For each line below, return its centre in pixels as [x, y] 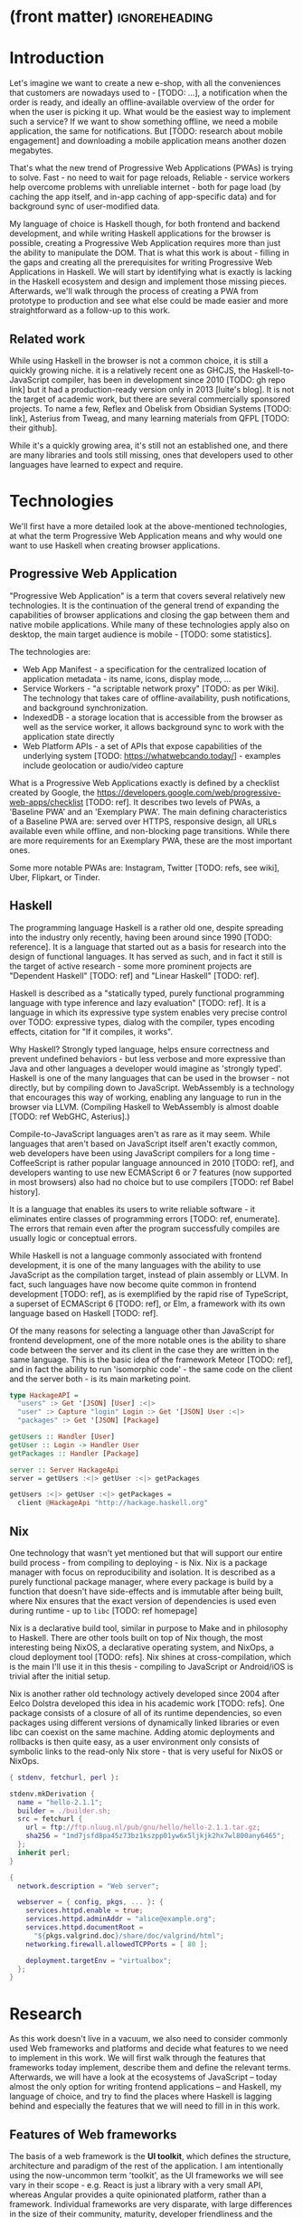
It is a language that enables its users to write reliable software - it [133, 1209]
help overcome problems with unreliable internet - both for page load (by [145, 187]
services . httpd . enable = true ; [85, 1910]
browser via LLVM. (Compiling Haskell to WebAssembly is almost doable [144, 1106]
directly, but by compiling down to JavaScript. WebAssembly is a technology [152, 1087]
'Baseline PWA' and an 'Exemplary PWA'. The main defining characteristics [148, 811]
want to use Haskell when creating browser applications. [115, 545]
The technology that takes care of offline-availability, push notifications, [156, 697]
